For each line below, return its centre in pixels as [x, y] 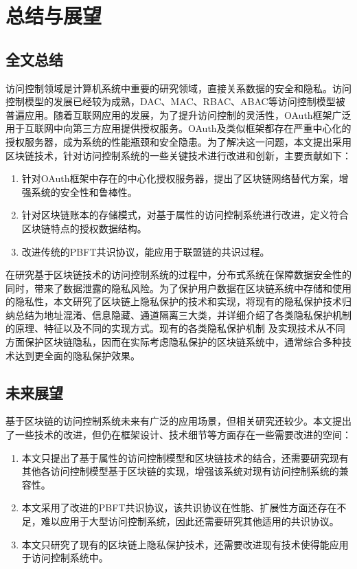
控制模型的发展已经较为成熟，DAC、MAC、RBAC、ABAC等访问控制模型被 [175, 101]
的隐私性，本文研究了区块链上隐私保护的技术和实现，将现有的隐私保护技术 [174, 301]
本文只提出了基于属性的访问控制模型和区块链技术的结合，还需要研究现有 [185, 457]
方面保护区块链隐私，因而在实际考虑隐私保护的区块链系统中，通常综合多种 [174, 342]
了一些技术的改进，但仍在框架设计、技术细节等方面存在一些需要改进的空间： [178, 435]
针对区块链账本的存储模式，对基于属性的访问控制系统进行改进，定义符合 [185, 215]
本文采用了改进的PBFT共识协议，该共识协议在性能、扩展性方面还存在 [179, 507]
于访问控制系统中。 [65, 558]
